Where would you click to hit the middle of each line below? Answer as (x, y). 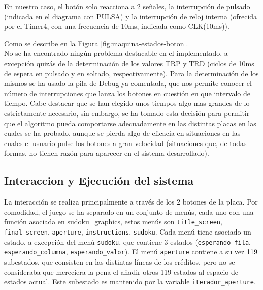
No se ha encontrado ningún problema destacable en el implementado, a (116, 53)
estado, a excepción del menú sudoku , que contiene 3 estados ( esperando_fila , (127, 241)
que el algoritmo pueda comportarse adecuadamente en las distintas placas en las (130, 123)
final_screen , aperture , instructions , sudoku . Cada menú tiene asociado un (128, 231)
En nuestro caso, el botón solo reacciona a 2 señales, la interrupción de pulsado (127, 6)
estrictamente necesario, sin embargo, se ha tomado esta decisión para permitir (127, 113)
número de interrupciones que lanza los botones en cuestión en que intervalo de (127, 93)
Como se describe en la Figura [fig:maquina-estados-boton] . (96, 43)
